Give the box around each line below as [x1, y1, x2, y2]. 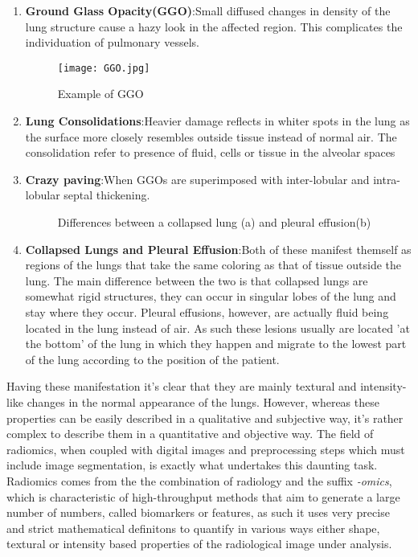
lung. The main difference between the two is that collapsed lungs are [25, 272, 368, 289]
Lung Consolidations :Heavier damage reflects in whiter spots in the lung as [25, 113, 410, 129]
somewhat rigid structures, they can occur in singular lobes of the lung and [25, 288, 396, 305]
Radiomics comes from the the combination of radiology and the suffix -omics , [6, 472, 392, 489]
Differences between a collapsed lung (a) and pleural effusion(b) [57, 214, 371, 230]
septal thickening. [64, 186, 150, 203]
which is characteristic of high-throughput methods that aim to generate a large [6, 488, 400, 505]
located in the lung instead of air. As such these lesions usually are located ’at [25, 319, 410, 336]
